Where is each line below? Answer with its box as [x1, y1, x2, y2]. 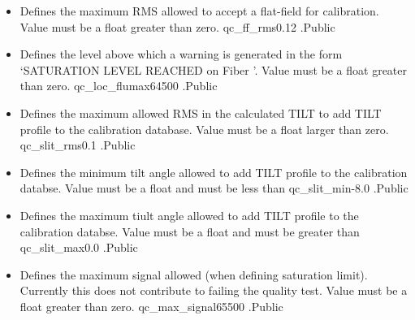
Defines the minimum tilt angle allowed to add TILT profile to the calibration [19, 163, 408, 180]
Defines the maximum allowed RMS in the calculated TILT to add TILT [19, 104, 382, 121]
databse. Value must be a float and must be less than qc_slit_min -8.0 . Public [19, 179, 409, 197]
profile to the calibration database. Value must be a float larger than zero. [19, 120, 389, 137]
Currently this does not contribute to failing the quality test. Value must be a [19, 282, 408, 299]
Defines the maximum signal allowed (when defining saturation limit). [19, 266, 368, 283]
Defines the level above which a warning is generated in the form [19, 45, 343, 63]
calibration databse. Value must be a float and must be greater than [19, 223, 360, 240]
